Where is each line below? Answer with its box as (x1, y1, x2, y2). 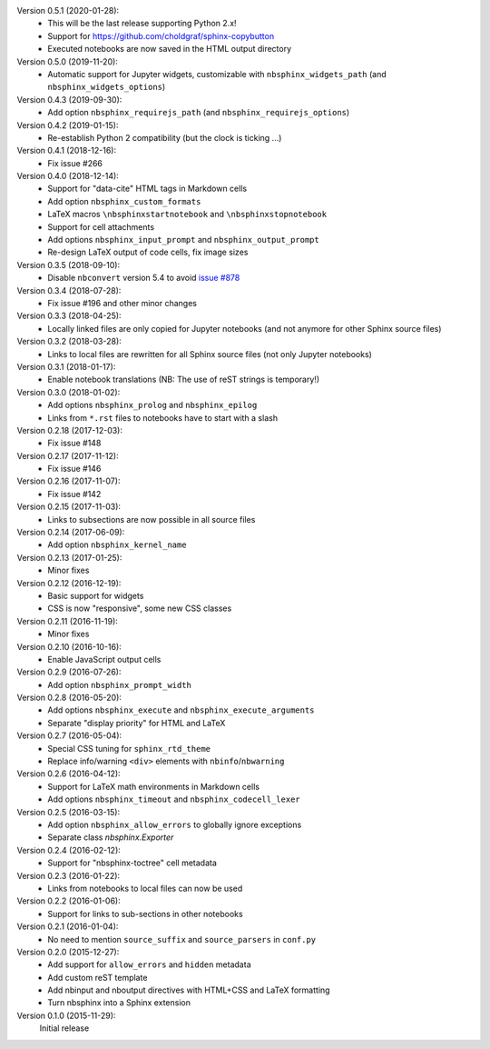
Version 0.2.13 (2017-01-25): (16, 552, 122, 563)
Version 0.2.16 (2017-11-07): (16, 475, 121, 486)
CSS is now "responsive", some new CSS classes (47, 603, 232, 614)
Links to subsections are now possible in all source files (47, 514, 256, 524)
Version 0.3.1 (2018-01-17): (16, 361, 116, 372)
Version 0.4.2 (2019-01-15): (16, 119, 119, 131)
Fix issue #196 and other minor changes (47, 297, 197, 308)
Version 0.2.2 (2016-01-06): (16, 895, 122, 906)
